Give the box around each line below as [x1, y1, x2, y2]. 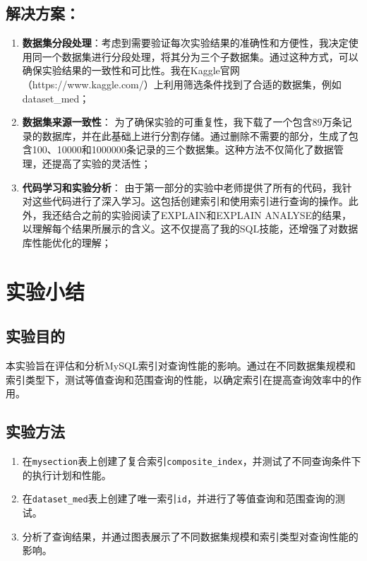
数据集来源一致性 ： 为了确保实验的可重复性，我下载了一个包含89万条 [22, 114, 342, 129]
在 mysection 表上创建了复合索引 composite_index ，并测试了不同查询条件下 [22, 454, 361, 468]
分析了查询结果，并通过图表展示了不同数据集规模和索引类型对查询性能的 [22, 528, 359, 543]
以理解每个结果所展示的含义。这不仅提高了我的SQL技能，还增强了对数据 [22, 221, 359, 236]
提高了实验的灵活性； [52, 155, 151, 170]
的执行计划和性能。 [22, 467, 112, 482]
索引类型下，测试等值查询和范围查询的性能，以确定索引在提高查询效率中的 [6, 372, 351, 386]
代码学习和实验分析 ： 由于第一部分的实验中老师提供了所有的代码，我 [22, 179, 342, 194]
